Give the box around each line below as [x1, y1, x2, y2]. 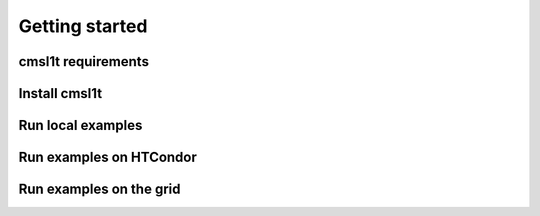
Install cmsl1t [18, 85, 103, 102]
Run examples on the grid [18, 181, 181, 198]
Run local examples [18, 117, 143, 134]
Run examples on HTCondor [18, 149, 197, 166]
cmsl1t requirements [18, 53, 150, 70]
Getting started [18, 15, 148, 37]
